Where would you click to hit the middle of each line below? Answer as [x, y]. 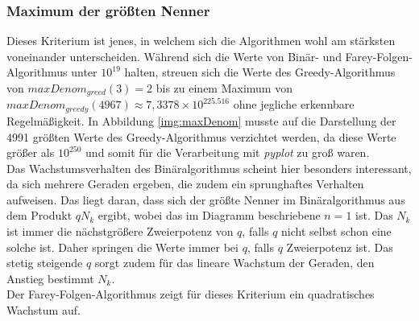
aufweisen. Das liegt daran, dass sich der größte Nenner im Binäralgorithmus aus [206, 199]
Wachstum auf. [44, 310]
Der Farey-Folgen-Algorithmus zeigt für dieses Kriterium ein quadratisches [191, 294]
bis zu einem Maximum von [224, 88]
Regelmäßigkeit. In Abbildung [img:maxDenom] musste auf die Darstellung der [201, 120]
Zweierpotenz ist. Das [340, 247]
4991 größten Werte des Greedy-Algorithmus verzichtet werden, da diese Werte [201, 136]
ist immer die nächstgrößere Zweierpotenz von [120, 231]
